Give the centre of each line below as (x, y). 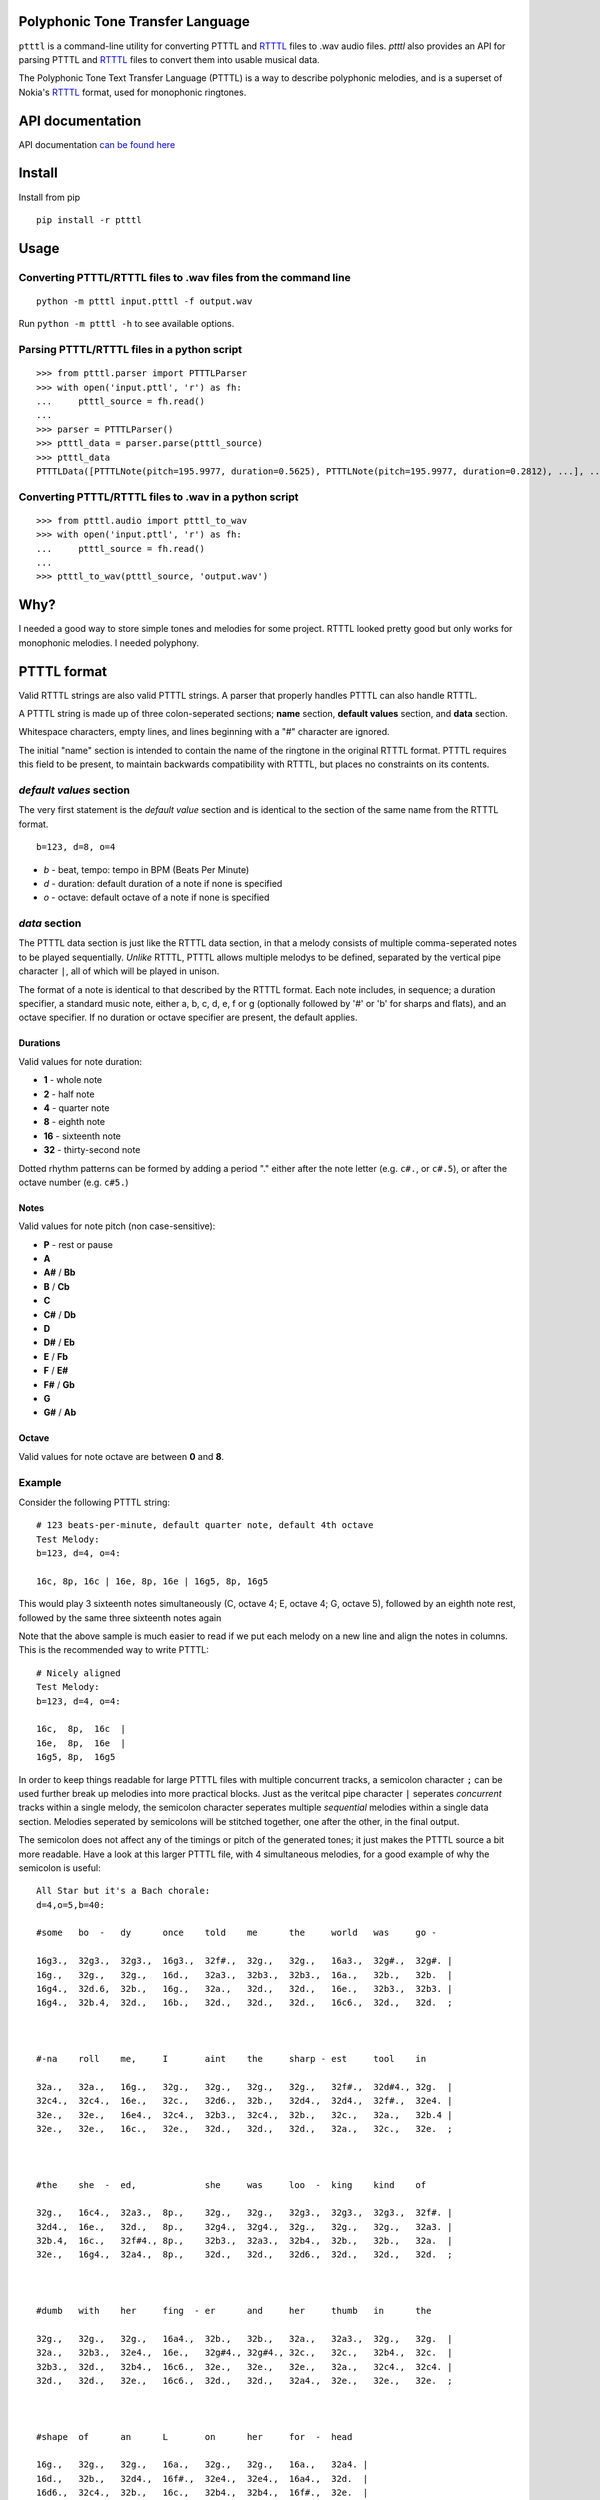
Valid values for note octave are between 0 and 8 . (121, 1456)
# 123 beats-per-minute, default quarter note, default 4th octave (205, 1525)
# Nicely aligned (78, 1673)
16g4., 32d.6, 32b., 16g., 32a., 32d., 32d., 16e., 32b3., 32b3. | (244, 1989)
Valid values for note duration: (80, 1061)
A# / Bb (59, 1272)
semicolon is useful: (60, 1867)
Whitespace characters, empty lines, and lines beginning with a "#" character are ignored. (204, 732)
